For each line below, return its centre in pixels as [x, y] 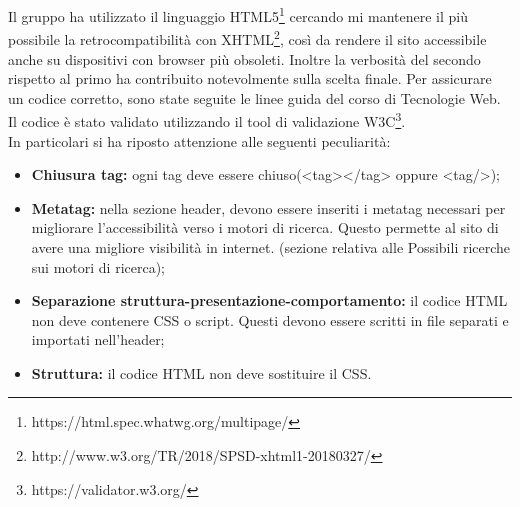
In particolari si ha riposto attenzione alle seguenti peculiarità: [199, 140]
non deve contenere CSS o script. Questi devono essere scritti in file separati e [270, 319]
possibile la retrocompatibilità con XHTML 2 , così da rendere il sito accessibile [247, 37]
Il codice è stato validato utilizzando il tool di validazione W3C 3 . [207, 119]
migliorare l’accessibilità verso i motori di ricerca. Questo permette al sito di [265, 227]
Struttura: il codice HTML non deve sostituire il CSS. [201, 372]
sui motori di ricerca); [98, 266]
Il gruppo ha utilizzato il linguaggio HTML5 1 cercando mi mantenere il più [238, 14]
